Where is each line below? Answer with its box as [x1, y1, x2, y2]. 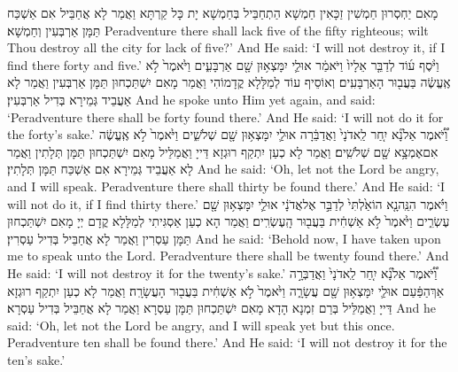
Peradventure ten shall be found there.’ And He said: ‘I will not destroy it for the [7, 333, 447, 352]
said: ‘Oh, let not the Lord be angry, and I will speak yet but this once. [7, 315, 395, 334]
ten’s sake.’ [7, 350, 66, 368]
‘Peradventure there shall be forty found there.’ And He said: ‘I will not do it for [7, 107, 444, 126]
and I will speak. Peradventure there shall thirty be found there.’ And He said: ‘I [7, 176, 446, 195]
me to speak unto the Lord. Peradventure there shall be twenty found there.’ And [7, 246, 449, 265]
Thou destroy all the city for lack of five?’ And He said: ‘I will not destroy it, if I [7, 38, 446, 57]
